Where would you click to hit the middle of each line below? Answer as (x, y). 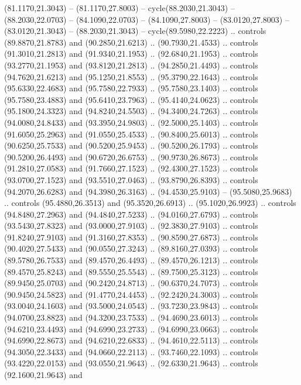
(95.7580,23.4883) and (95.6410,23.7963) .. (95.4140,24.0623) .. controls (131, 99)
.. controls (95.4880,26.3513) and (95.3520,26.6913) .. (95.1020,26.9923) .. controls (150, 203)
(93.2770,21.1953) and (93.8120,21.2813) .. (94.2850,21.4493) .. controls (131, 65)
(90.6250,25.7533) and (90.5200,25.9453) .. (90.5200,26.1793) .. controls (131, 145)
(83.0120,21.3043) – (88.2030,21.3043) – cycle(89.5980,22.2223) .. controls (135, 31)
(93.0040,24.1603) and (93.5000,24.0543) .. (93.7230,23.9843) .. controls (131, 306)
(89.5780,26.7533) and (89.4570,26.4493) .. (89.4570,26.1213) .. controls (131, 260)
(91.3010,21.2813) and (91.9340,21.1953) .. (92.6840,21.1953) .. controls (131, 54)
